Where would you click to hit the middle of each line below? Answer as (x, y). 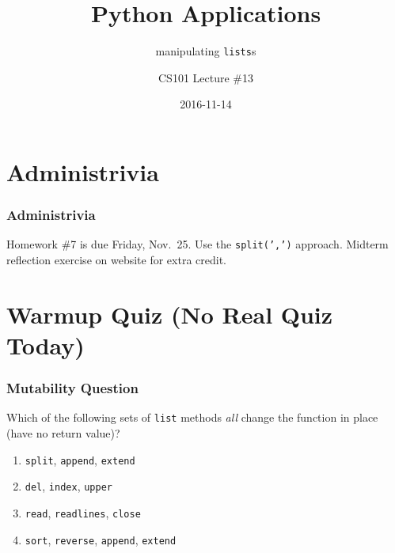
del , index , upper (68, 486)
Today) (46, 345)
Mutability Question (72, 388)
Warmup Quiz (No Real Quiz (170, 314)
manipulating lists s (206, 51)
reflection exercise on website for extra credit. (116, 260)
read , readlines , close (83, 512)
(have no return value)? (63, 433)
